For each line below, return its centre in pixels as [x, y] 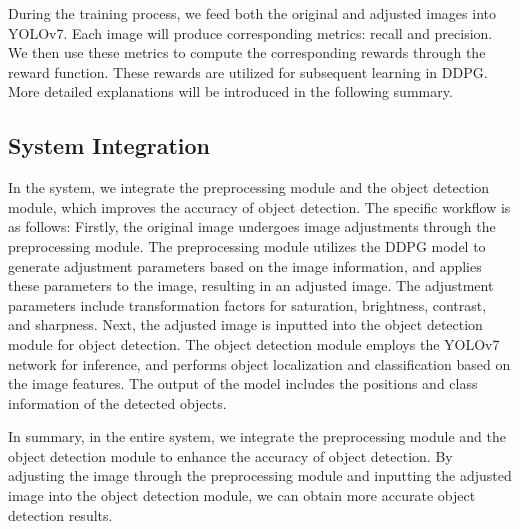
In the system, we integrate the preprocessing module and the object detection [249, 187]
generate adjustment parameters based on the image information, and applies [245, 265]
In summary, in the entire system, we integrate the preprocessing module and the [257, 436]
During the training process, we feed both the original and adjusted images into [252, 13]
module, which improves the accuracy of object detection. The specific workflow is [259, 206]
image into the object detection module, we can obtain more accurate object [242, 495]
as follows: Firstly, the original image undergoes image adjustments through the [252, 226]
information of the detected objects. [117, 402]
